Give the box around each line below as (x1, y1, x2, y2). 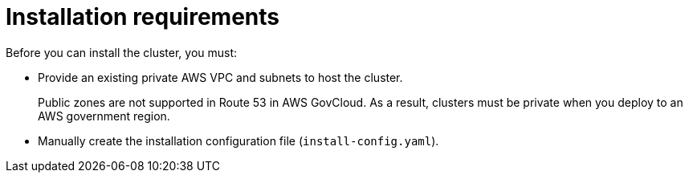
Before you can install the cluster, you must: (6, 45, 238, 59)
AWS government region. (38, 108, 170, 123)
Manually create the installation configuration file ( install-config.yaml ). (38, 133, 439, 148)
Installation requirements (6, 3, 279, 31)
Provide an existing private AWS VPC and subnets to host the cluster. (38, 70, 403, 84)
